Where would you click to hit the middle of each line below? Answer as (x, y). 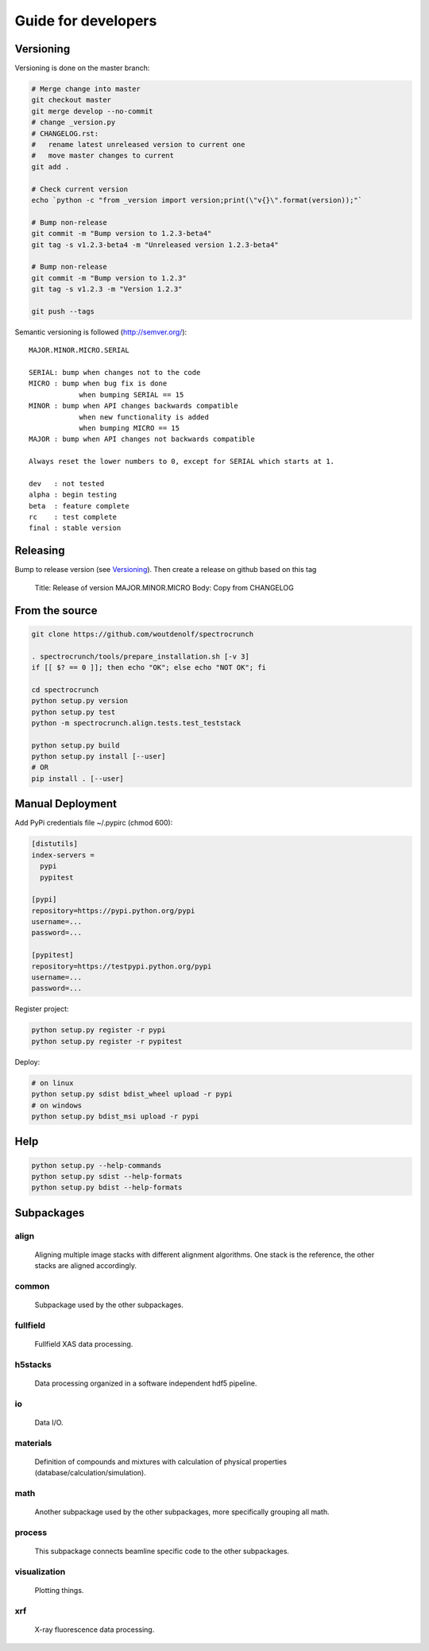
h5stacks (33, 1364)
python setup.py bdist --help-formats (107, 1187)
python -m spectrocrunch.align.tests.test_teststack (136, 723)
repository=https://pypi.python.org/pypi (113, 911)
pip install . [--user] (78, 778)
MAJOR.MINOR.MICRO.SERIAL (79, 350)
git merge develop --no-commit (93, 111)
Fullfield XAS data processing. (84, 1344)
